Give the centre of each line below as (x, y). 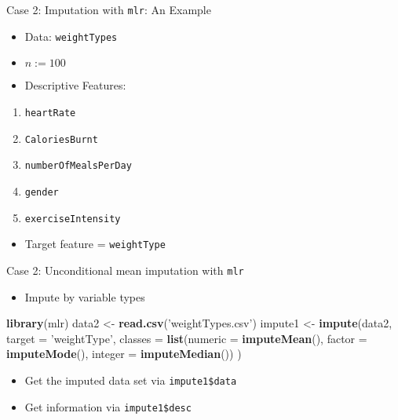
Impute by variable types (85, 296)
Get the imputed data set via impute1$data (131, 380)
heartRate (50, 113)
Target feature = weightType (95, 244)
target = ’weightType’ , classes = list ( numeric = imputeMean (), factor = (187, 338)
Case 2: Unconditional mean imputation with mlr (125, 270)
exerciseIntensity (73, 219)
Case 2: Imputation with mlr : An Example (109, 9)
